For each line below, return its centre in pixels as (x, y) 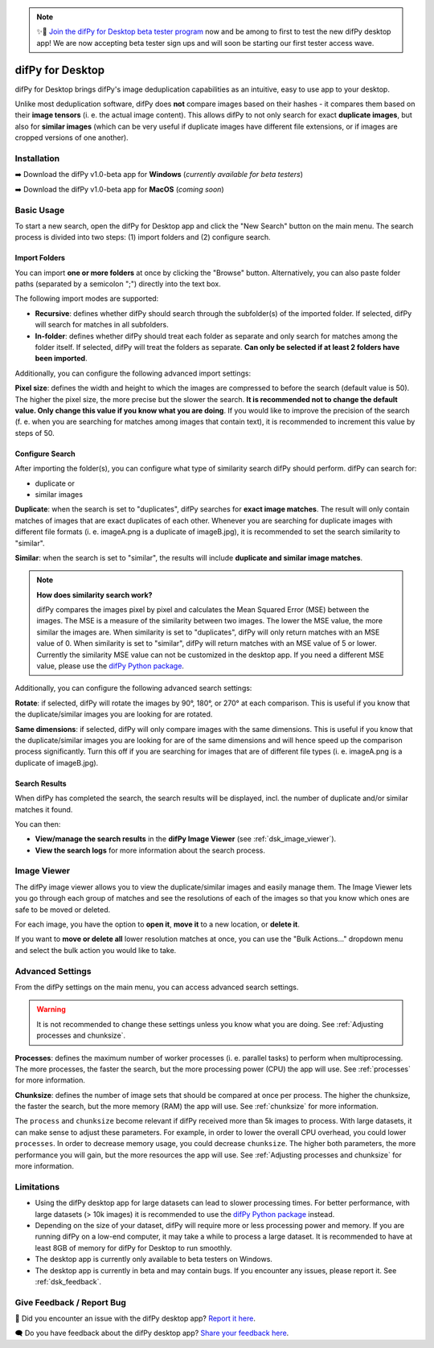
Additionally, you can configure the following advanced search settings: (133, 688)
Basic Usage (40, 210)
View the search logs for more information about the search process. (150, 850)
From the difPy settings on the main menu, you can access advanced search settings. (157, 987)
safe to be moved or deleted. (63, 910)
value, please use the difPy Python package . (111, 666)
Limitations (37, 1186)
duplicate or (55, 483)
